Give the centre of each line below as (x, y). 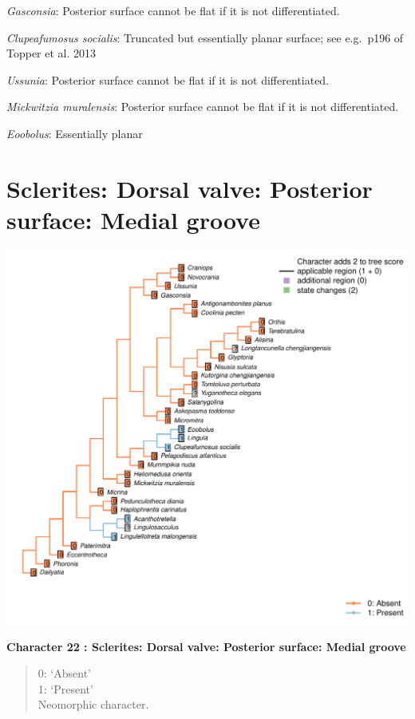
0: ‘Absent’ (64, 673)
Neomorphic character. (93, 704)
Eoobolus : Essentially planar (75, 133)
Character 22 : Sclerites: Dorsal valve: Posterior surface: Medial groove (206, 646)
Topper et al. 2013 (51, 53)
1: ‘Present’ (65, 688)
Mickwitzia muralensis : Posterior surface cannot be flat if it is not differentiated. (203, 107)
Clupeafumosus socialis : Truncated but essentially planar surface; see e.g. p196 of (205, 37)
